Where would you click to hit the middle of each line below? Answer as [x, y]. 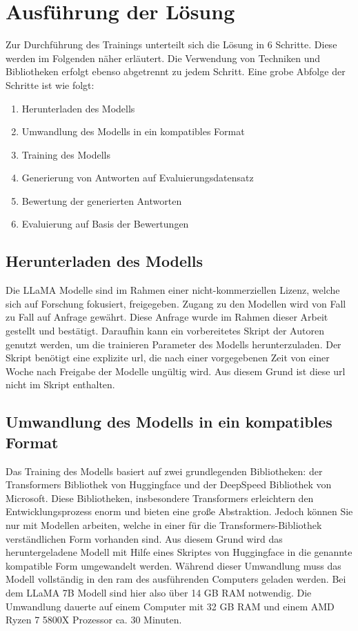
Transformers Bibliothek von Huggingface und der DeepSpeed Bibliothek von [169, 484]
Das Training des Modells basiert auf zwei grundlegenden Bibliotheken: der [164, 471]
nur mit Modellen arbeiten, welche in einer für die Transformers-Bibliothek [164, 524]
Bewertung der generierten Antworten [102, 200]
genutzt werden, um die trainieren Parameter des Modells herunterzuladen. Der [173, 344]
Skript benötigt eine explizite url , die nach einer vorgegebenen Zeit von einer [168, 358]
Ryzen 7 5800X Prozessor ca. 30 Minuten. [94, 620]
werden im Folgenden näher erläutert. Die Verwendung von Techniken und [163, 58]
